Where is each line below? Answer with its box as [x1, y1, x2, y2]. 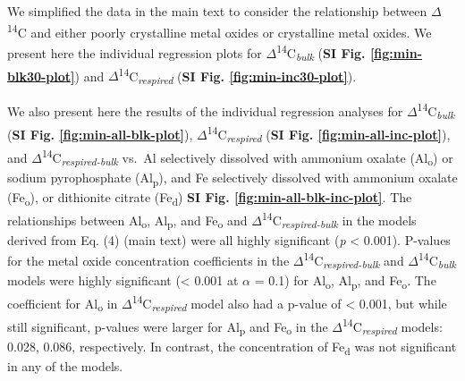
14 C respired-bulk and [303, 249, 404, 272]
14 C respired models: [342, 315, 443, 338]
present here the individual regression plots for [7, 43, 262, 62]
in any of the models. [7, 356, 123, 375]
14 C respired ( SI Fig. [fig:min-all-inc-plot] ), [207, 123, 451, 146]
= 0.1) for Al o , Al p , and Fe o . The [254, 271, 436, 292]
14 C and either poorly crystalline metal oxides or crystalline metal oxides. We [7, 20, 432, 41]
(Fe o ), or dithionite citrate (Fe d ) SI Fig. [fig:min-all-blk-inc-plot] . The [7, 187, 412, 208]
